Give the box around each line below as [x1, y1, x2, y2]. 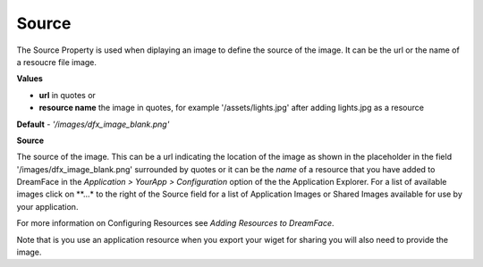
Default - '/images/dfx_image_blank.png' [16, 119, 170, 129]
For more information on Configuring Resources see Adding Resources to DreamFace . [16, 218, 335, 229]
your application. [16, 201, 79, 212]
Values [16, 73, 44, 84]
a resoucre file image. [16, 56, 97, 67]
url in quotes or [38, 89, 96, 100]
